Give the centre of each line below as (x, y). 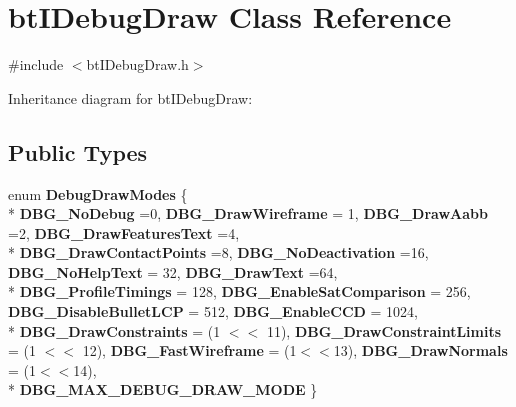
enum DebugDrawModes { (98, 193)
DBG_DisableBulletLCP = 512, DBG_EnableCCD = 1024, (213, 311)
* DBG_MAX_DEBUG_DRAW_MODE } (163, 389)
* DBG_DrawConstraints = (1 (114, 330)
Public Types (78, 151)
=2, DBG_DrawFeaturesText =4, (124, 232)
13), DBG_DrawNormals (420, 350)
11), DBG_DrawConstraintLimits (384, 330)
